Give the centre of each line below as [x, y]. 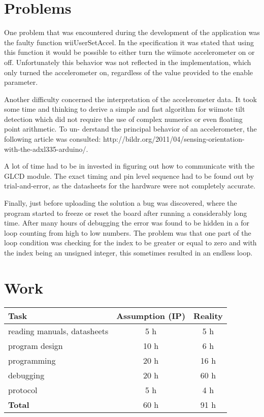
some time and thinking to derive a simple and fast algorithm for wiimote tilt [125, 109]
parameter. [21, 82]
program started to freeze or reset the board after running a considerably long [126, 213]
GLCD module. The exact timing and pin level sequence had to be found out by [129, 175]
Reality [208, 315]
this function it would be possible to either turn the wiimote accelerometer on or [129, 52]
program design [36, 345]
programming [32, 360]
